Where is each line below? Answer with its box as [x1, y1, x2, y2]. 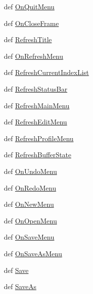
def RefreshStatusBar [4, 83, 68, 94]
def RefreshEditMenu [4, 117, 67, 127]
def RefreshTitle [4, 34, 52, 45]
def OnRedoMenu [4, 182, 56, 193]
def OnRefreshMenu [4, 50, 63, 61]
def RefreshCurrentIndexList [4, 67, 89, 77]
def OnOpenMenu [4, 215, 57, 225]
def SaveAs [4, 281, 37, 292]
